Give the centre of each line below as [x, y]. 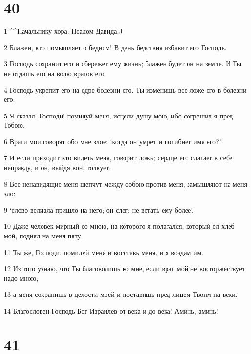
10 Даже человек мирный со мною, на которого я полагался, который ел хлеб [119, 226]
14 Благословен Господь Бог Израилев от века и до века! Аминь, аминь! [111, 311]
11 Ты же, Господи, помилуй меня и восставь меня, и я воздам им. [104, 252]
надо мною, [21, 278]
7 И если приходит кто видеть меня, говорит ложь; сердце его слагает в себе [118, 158]
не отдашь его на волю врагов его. [55, 73]
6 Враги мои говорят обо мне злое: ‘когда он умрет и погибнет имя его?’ [113, 141]
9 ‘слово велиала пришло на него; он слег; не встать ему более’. [99, 209]
